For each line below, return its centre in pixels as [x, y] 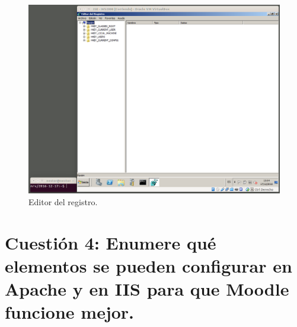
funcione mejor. [70, 312]
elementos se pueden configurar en [148, 265]
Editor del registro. [63, 201]
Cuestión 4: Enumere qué [111, 242]
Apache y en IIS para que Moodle [147, 288]
